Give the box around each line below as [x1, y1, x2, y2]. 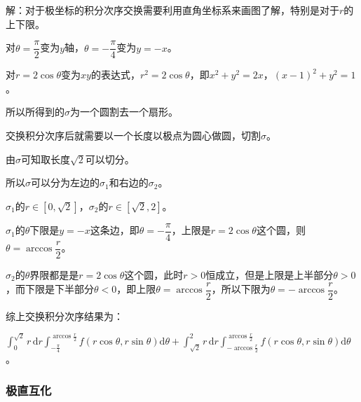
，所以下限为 [211, 282, 271, 296]
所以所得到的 [6, 104, 64, 119]
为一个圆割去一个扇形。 [70, 104, 178, 119]
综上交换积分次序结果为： [6, 308, 123, 323]
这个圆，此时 [124, 267, 184, 282]
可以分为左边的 [31, 175, 100, 190]
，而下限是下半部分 [6, 282, 94, 296]
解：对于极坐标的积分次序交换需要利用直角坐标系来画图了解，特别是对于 [6, 3, 339, 17]
